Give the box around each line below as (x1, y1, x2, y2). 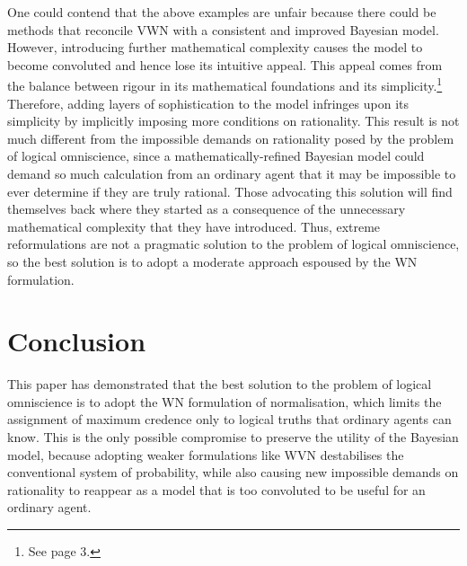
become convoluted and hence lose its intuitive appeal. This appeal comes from (7, 55, 443, 74)
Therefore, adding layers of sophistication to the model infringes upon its (7, 93, 410, 112)
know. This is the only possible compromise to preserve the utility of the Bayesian (7, 428, 459, 447)
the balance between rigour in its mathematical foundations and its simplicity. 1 (7, 74, 443, 95)
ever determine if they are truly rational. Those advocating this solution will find (7, 181, 453, 200)
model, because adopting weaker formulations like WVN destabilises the (7, 445, 404, 464)
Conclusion (7, 323, 146, 359)
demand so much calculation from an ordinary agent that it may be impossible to (7, 164, 456, 182)
